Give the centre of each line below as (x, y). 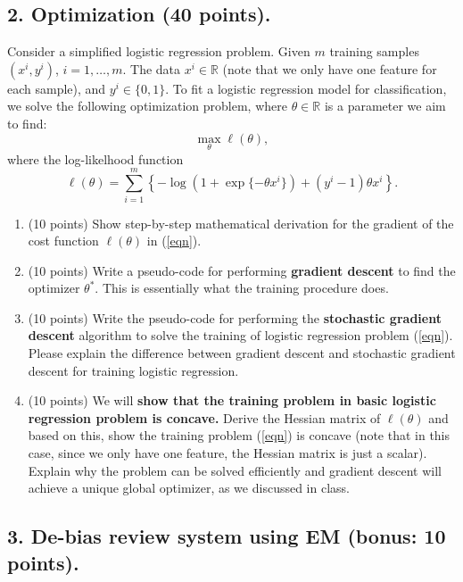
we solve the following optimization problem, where (147, 106)
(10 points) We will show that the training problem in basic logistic (232, 400)
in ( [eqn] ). (174, 241)
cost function (63, 241)
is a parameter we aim (385, 106)
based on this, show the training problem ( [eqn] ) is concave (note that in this (239, 435)
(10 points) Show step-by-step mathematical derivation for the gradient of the (241, 223)
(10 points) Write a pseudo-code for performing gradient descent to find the (242, 270)
